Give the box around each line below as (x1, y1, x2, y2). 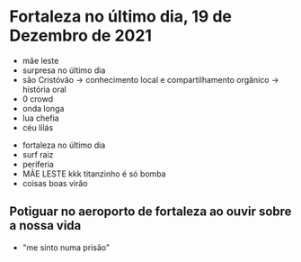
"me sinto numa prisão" (22, 241, 111, 253)
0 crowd (22, 93, 54, 104)
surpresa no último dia (22, 65, 106, 76)
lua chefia (22, 113, 60, 123)
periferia (22, 158, 54, 169)
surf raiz (22, 149, 54, 159)
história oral (22, 84, 67, 95)
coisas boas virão (22, 177, 88, 188)
